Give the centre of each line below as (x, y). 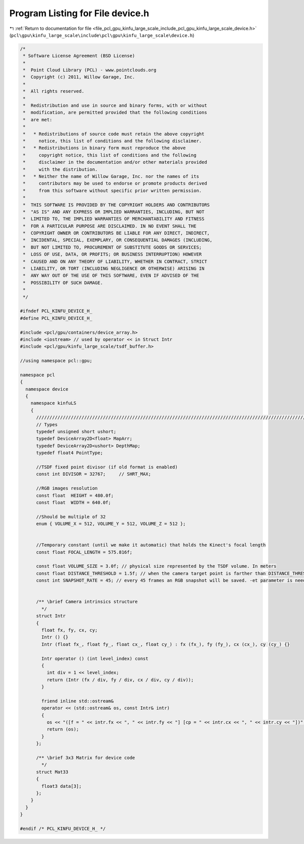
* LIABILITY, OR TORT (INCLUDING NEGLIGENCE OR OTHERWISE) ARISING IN (114, 269)
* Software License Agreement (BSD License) (79, 56)
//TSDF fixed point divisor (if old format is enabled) (107, 467)
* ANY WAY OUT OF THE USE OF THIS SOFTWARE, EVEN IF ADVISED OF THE (111, 276)
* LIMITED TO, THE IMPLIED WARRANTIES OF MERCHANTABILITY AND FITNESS (114, 219)
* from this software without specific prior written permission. (112, 190)
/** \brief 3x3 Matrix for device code (86, 758)
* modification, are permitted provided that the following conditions (115, 112)
